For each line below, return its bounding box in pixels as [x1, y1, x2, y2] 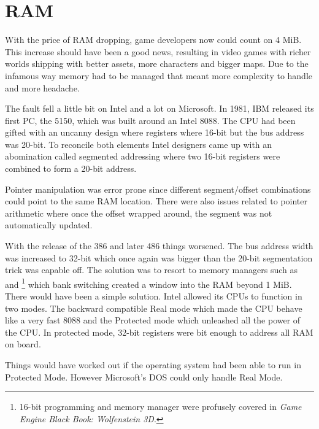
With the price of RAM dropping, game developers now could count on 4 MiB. [5, 33, 302, 46]
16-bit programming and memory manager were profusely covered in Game [19, 400, 302, 413]
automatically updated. [5, 218, 93, 231]
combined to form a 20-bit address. [5, 162, 137, 175]
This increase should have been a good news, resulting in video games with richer [5, 45, 311, 58]
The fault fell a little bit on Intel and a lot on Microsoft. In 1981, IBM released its [5, 102, 314, 115]
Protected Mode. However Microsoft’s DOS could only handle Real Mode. [5, 370, 283, 383]
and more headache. [5, 81, 80, 94]
